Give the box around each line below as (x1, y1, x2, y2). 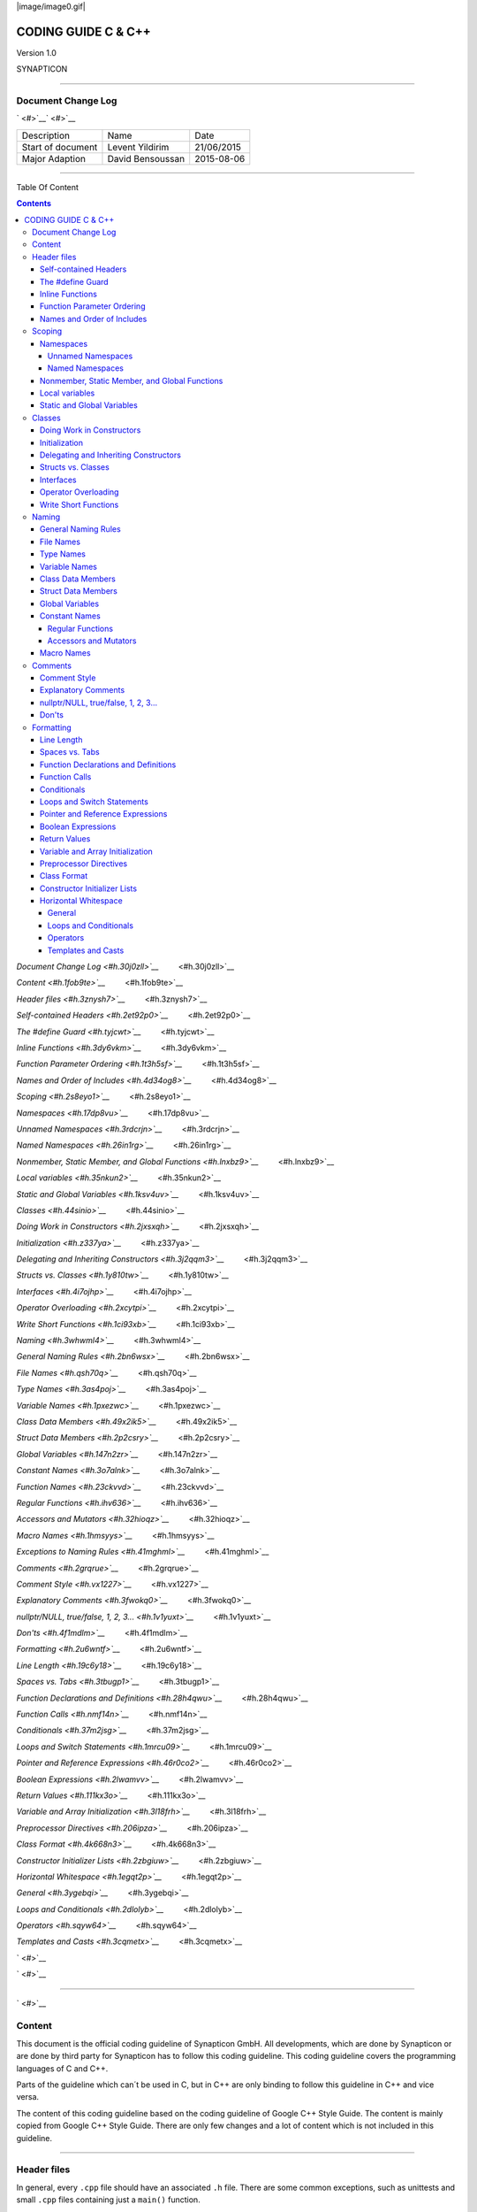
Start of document (21, 141, 98, 153)
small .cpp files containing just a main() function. (16, 2194, 201, 2205)
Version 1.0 (16, 47, 57, 58)
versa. (16, 2092, 40, 2102)
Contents (16, 198, 52, 209)
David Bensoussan (107, 152, 185, 165)
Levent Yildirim (107, 141, 170, 153)
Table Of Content (16, 181, 79, 192)
